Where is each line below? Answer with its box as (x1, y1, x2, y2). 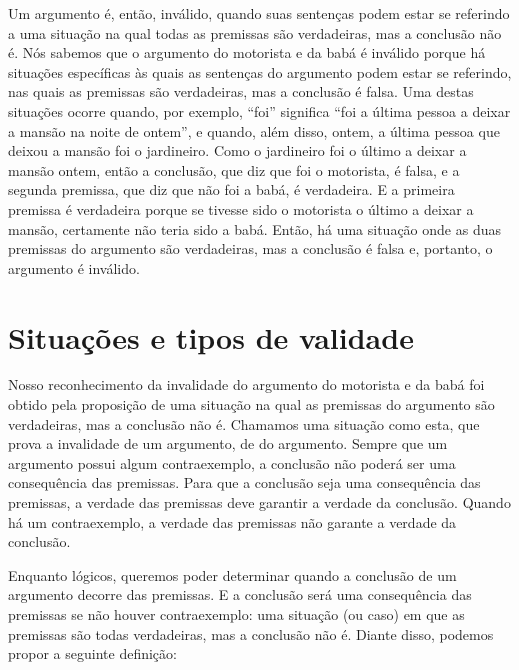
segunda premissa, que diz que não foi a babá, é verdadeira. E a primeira (8, 179, 455, 200)
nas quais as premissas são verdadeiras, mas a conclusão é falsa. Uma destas (8, 81, 474, 102)
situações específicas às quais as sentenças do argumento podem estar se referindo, (8, 61, 512, 82)
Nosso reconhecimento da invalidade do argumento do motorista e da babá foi (8, 374, 485, 395)
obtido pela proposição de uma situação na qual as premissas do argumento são (8, 394, 495, 415)
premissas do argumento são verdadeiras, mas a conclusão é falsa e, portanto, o (8, 238, 493, 259)
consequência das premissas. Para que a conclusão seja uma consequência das (8, 472, 481, 493)
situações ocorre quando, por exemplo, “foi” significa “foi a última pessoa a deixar (8, 100, 511, 121)
